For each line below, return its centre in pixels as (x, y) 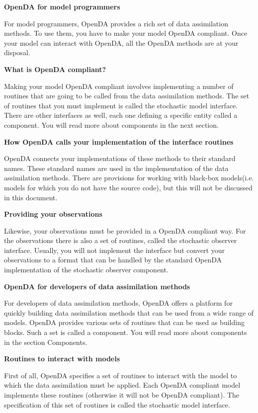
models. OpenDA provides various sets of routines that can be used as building (124, 322)
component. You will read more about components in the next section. (111, 124)
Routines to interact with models (62, 359)
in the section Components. (46, 342)
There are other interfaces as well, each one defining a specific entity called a (121, 115)
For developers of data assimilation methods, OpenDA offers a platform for (118, 303)
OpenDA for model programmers (62, 6)
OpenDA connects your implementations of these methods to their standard (120, 158)
